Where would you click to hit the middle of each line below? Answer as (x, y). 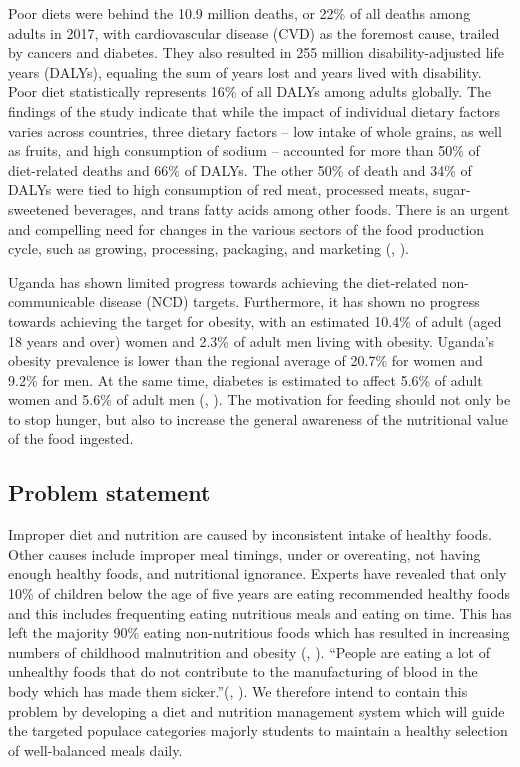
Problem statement (109, 492)
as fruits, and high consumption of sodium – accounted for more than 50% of (244, 150)
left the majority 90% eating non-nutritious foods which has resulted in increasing (259, 632)
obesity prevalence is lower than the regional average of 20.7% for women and (245, 360)
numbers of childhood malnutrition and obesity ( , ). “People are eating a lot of (249, 651)
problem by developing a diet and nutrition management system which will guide (256, 710)
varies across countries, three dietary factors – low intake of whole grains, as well (255, 130)
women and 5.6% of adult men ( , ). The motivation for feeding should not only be (259, 399)
